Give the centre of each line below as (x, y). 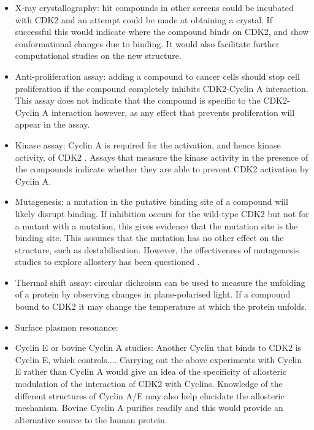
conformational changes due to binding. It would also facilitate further (147, 43)
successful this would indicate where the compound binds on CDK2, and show (162, 32)
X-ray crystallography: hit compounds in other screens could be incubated (154, 7)
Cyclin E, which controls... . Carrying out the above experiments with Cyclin (158, 359)
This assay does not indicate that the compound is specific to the (138, 100)
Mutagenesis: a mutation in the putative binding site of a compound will (151, 202)
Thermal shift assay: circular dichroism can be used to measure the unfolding (160, 282)
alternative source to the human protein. (91, 419)
